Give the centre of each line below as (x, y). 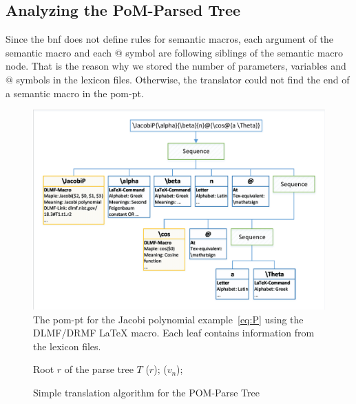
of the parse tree (99, 369)
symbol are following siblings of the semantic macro (234, 52)
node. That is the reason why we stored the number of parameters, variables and (176, 66)
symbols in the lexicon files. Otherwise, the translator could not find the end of (183, 79)
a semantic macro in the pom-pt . (75, 93)
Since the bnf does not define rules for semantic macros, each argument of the (170, 39)
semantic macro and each (59, 52)
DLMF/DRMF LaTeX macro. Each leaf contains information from (174, 333)
